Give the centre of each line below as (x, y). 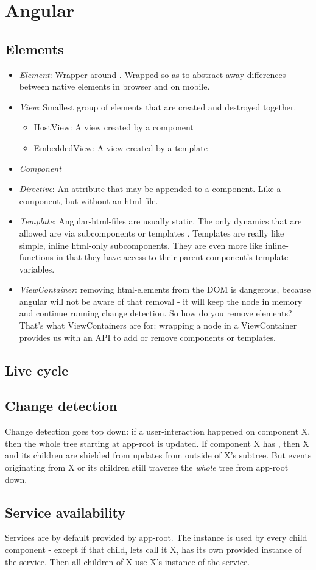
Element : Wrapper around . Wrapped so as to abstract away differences (153, 74)
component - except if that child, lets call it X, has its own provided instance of (153, 550)
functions (36, 257)
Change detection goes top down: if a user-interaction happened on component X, (158, 431)
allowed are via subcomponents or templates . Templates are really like (152, 233)
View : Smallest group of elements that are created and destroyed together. (158, 106)
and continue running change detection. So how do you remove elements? (156, 313)
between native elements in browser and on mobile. (114, 86)
